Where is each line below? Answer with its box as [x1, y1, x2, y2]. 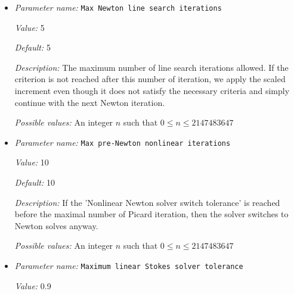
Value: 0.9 [14, 279, 51, 292]
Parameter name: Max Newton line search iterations [14, 1, 222, 13]
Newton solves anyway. [14, 219, 98, 232]
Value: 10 [14, 156, 49, 168]
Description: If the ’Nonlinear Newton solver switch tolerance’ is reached [14, 196, 280, 208]
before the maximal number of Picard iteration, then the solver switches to [14, 208, 289, 220]
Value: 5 [14, 21, 45, 33]
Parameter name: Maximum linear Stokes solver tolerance [14, 259, 243, 272]
